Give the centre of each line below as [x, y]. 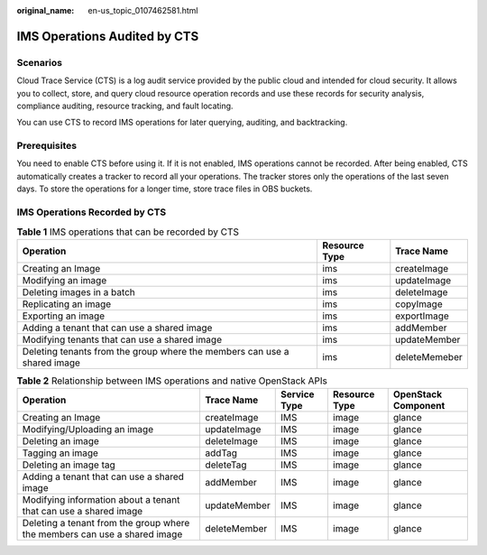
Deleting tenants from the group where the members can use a [156, 351]
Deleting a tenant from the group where [106, 523]
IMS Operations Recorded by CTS [92, 212]
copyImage [419, 304]
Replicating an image [67, 304]
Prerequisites [46, 146]
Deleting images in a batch [78, 291]
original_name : [46, 10]
